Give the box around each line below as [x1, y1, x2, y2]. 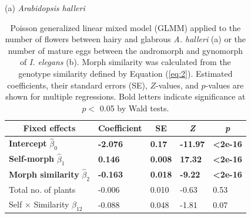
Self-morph [9, 152, 55, 165]
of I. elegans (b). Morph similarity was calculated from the [19, 56, 231, 68]
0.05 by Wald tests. [99, 101, 169, 114]
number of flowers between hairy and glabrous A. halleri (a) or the [5, 33, 246, 45]
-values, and [156, 79, 199, 91]
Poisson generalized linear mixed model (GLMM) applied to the [10, 21, 241, 33]
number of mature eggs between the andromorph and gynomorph [8, 44, 243, 56]
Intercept [9, 137, 47, 149]
